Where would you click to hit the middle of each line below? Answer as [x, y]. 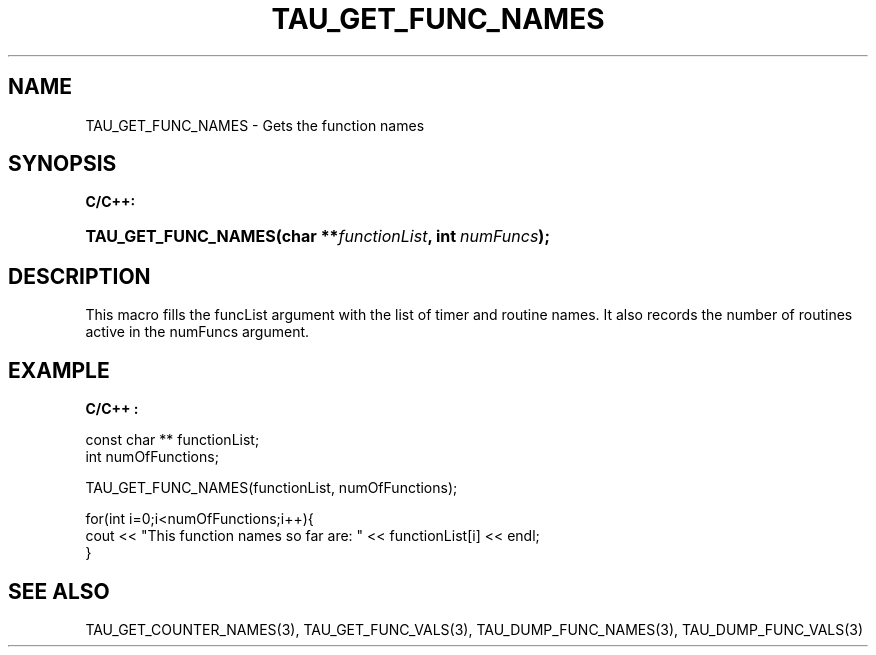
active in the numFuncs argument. [197, 332]
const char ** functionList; [172, 440]
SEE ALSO [59, 591]
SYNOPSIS [62, 164]
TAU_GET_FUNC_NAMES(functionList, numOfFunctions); [271, 488]
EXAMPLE [59, 370]
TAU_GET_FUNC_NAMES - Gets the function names [255, 125]
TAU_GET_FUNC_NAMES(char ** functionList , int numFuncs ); [317, 236]
